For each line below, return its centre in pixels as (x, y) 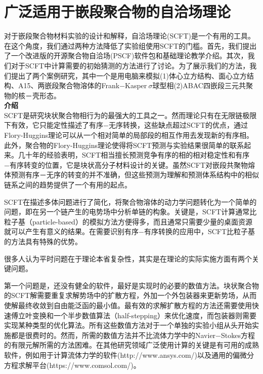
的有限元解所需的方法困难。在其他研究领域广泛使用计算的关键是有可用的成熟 (131, 345)
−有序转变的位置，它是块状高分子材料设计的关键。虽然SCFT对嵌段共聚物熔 (130, 164)
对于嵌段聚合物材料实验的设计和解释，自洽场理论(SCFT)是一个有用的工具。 (130, 36)
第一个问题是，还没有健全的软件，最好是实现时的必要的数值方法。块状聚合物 (131, 285)
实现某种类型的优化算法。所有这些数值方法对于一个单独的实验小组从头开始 (128, 325)
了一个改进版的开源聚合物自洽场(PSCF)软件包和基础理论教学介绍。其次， (126, 55)
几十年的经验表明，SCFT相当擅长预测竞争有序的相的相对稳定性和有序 (134, 155)
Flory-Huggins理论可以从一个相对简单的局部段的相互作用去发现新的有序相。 (129, 135)
